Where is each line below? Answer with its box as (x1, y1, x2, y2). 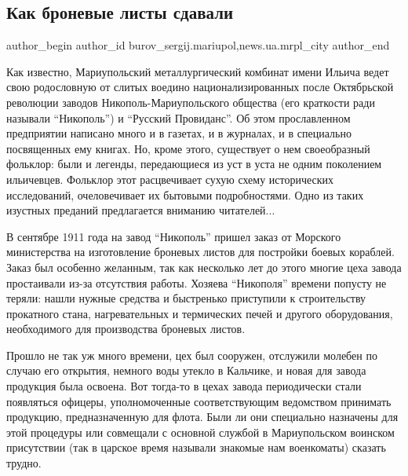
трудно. (6, 455, 42, 471)
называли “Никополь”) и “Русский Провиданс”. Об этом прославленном (6, 109, 351, 126)
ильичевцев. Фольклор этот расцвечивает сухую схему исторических (6, 170, 334, 187)
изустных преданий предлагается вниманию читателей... (6, 202, 275, 218)
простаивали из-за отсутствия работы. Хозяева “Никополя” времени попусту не (6, 274, 387, 291)
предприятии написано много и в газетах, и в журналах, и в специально (6, 125, 352, 141)
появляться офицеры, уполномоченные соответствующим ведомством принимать (6, 393, 392, 409)
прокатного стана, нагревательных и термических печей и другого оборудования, (6, 305, 393, 321)
